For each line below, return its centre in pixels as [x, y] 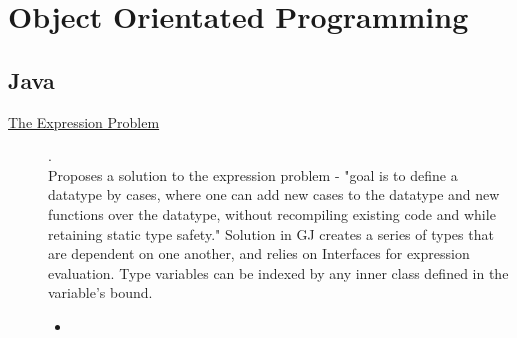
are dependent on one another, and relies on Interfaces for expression [259, 253]
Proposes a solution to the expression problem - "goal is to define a [253, 174]
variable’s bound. [100, 292]
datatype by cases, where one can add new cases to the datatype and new [274, 194]
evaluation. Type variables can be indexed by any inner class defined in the [278, 272]
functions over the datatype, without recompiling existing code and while [272, 213]
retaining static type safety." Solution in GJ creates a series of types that [271, 233]
